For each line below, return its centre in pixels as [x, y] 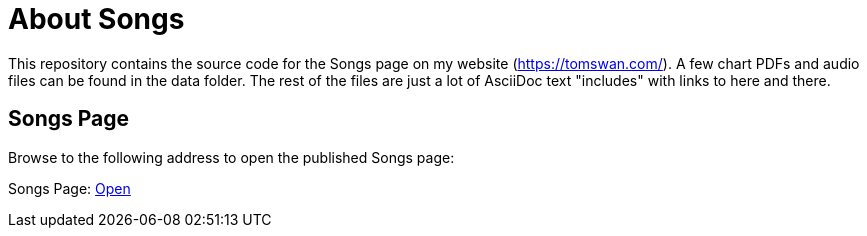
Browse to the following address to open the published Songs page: [231, 157]
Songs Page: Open [69, 188]
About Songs [96, 19]
